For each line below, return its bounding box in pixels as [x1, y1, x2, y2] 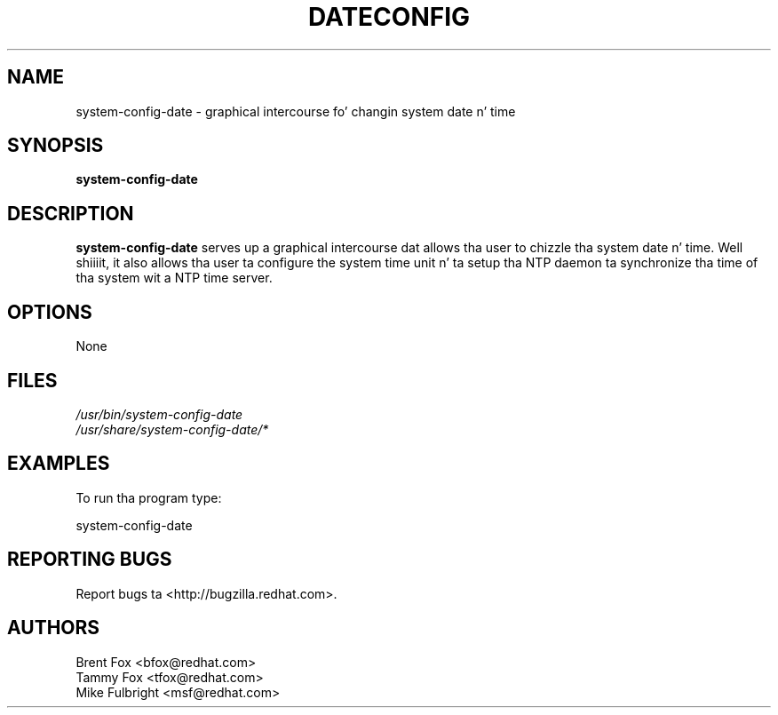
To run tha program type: [75, 489, 222, 505]
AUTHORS [7, 616, 100, 640]
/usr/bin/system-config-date [75, 406, 243, 422]
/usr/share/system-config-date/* [75, 421, 269, 437]
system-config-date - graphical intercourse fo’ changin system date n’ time [75, 103, 516, 119]
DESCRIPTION [7, 202, 134, 225]
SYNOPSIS [7, 134, 104, 157]
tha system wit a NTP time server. [75, 270, 273, 286]
